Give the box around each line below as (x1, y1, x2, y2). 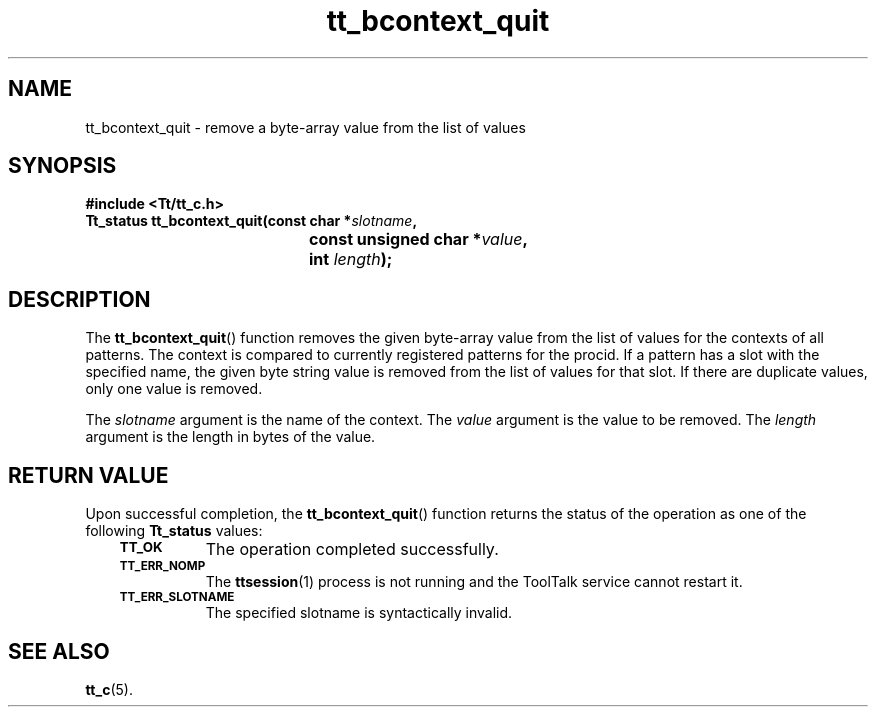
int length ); (309, 249, 393, 270)
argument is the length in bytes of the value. (85, 428, 376, 446)
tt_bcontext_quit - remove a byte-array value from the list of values (85, 118, 526, 136)
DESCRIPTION (8, 286, 151, 312)
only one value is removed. (85, 380, 263, 398)
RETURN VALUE (8, 462, 169, 488)
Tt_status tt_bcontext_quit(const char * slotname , (85, 212, 418, 230)
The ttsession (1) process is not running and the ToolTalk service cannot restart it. (205, 573, 743, 591)
